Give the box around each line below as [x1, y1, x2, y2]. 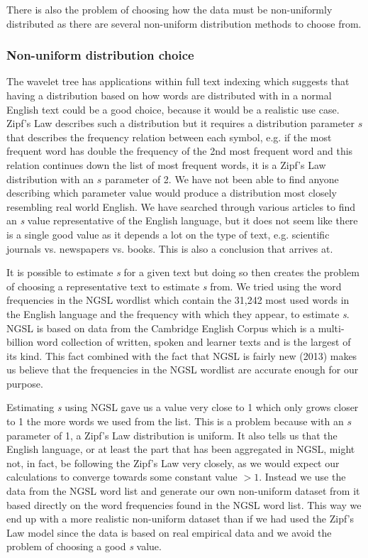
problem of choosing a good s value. [6, 539, 162, 554]
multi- [318, 320, 345, 335]
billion [6, 334, 34, 349]
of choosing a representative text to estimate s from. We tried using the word [6, 278, 342, 293]
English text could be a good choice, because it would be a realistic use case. [6, 102, 340, 116]
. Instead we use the [259, 469, 346, 484]
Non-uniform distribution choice [6, 46, 194, 64]
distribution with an [6, 171, 94, 186]
